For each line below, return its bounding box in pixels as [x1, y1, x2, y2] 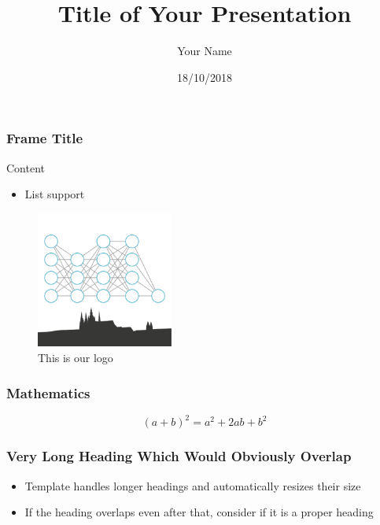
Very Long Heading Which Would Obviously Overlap [6, 446, 352, 466]
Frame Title [6, 128, 83, 148]
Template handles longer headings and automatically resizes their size [24, 477, 361, 494]
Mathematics [6, 383, 90, 402]
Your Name [177, 43, 232, 59]
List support [24, 186, 85, 202]
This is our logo [38, 349, 113, 365]
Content [6, 159, 45, 176]
